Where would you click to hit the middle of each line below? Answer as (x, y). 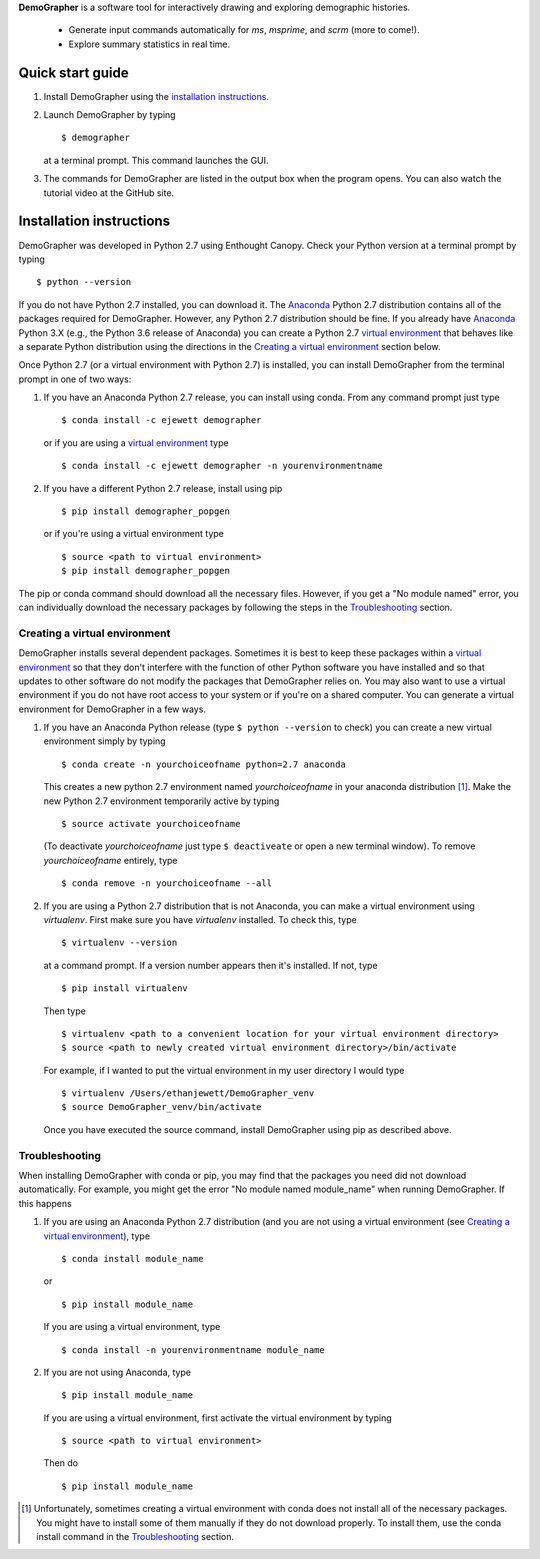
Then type (65, 1011)
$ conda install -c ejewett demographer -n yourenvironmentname (222, 466)
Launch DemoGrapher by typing (109, 115)
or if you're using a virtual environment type (134, 534)
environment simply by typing (104, 741)
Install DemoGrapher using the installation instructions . (156, 96)
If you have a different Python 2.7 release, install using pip (163, 488)
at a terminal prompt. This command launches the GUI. (156, 160)
